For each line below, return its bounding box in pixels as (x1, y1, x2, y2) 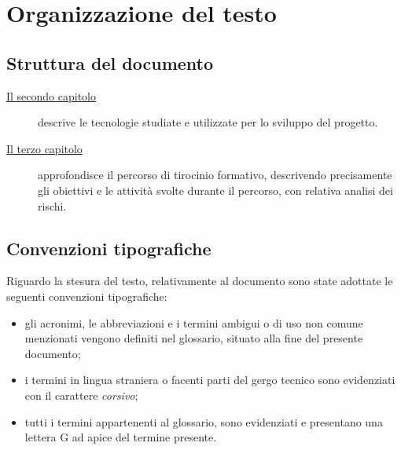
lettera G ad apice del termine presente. (24, 429, 217, 445)
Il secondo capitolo (6, 87, 97, 104)
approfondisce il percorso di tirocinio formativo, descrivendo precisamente (38, 166, 392, 183)
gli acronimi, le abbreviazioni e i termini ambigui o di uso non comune (24, 314, 363, 331)
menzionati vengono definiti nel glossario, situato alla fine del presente (24, 330, 363, 346)
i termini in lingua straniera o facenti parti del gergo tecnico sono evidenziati (24, 371, 395, 388)
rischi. (38, 197, 67, 214)
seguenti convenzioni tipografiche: (6, 287, 167, 304)
